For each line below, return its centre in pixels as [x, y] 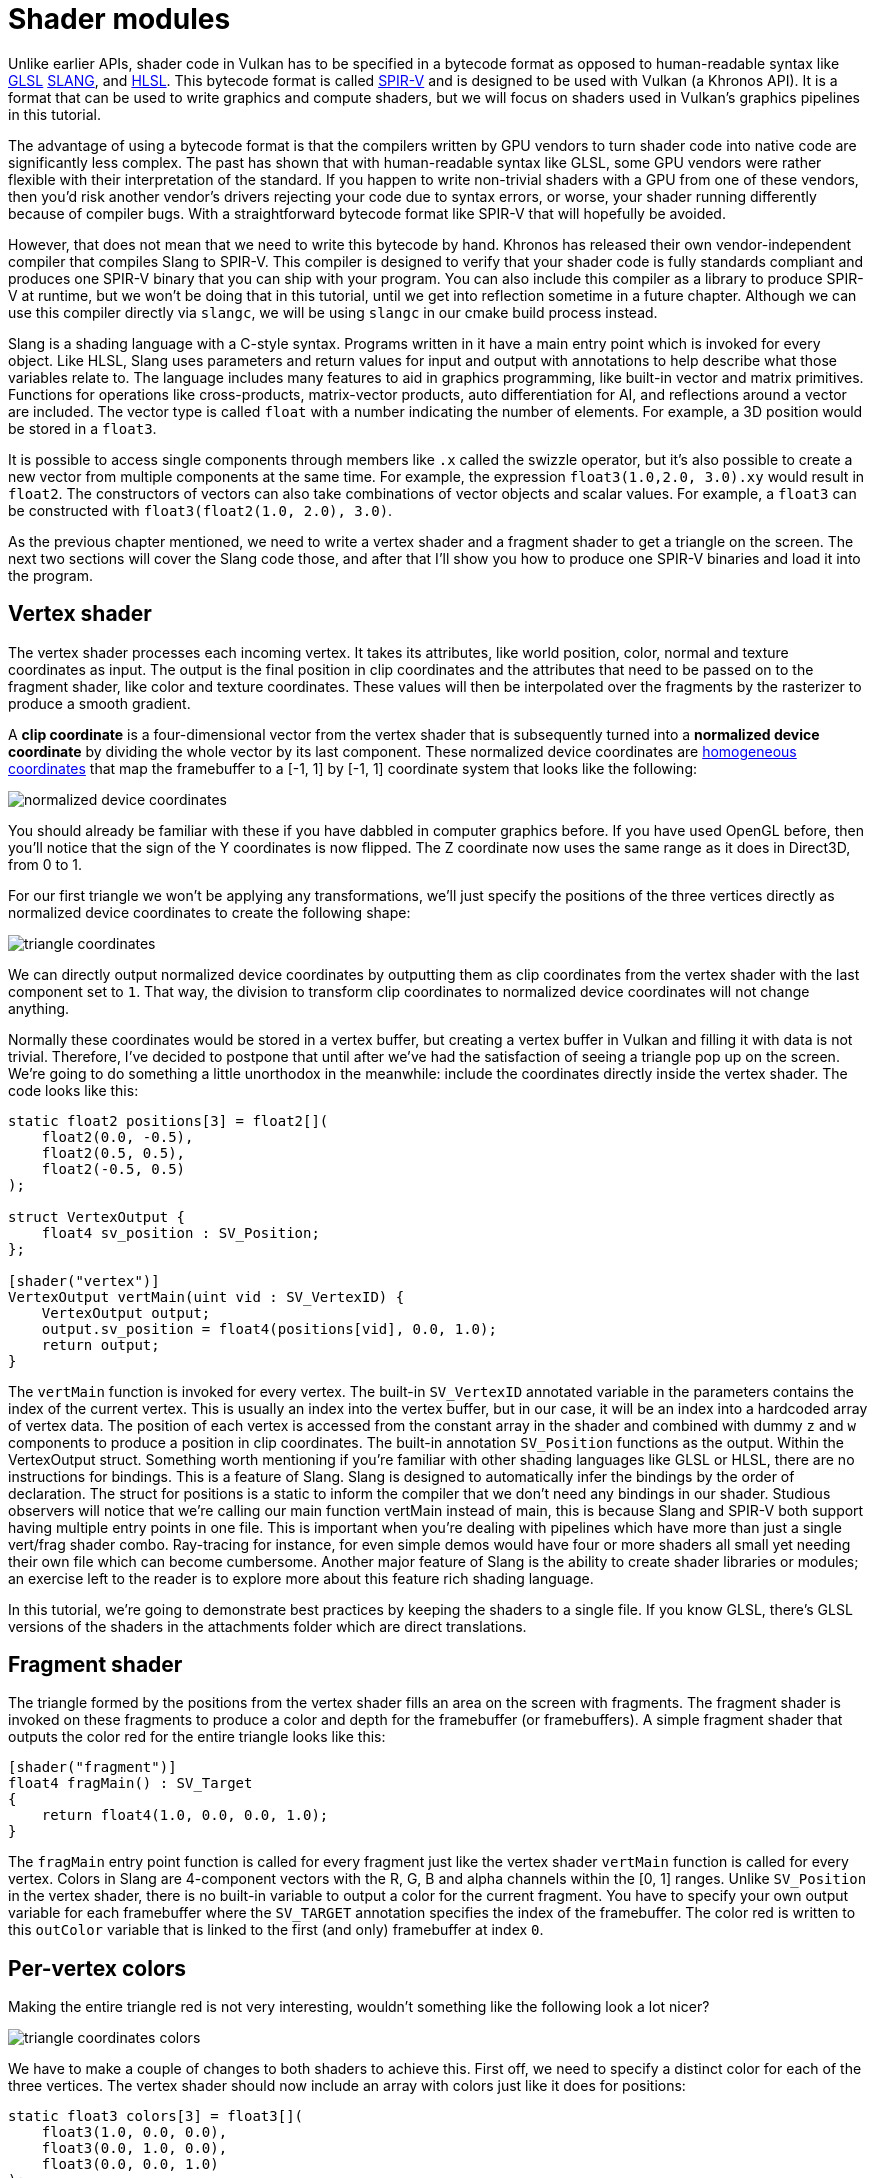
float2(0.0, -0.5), [117, 1136]
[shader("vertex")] [84, 1280]
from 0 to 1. [45, 864]
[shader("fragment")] [92, 1767]
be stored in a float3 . [82, 428]
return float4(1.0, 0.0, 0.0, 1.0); [185, 1815]
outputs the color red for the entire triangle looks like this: [197, 1737]
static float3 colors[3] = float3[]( [156, 2116]
